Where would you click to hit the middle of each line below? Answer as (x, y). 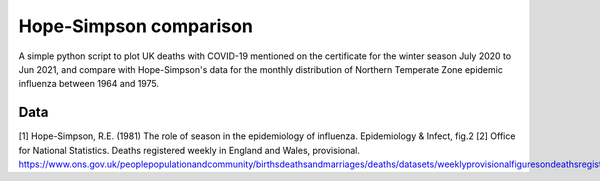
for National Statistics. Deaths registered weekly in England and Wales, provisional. (189, 150)
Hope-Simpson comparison (136, 26)
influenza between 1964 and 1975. (89, 84)
